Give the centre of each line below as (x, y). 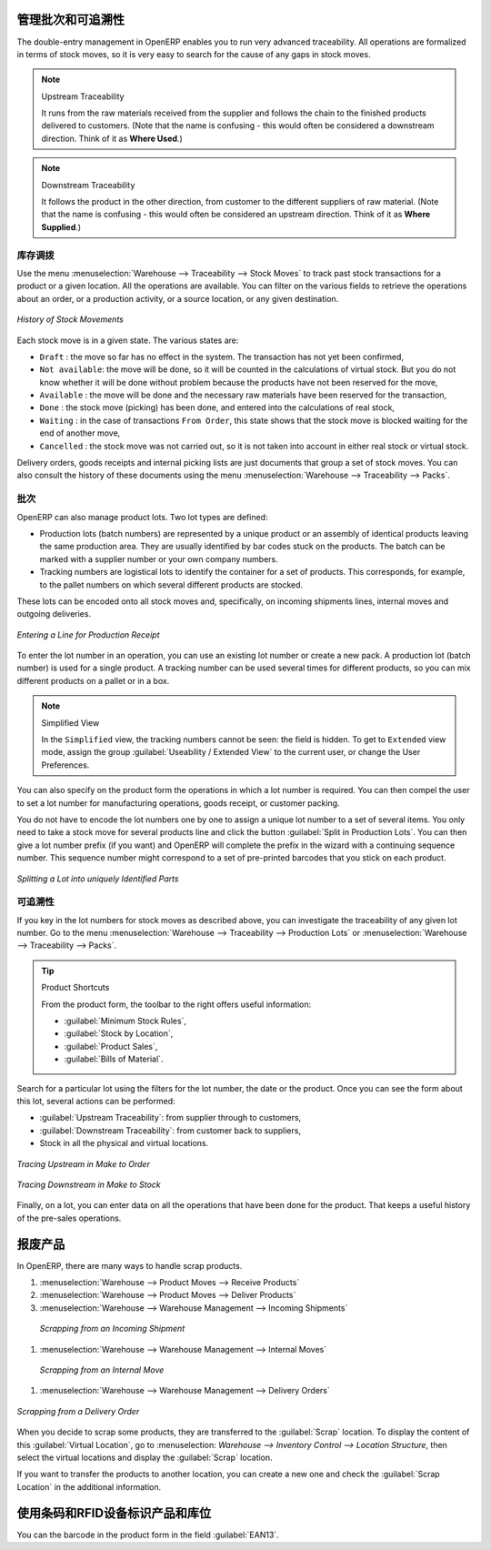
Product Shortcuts (75, 988)
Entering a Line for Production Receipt (88, 634)
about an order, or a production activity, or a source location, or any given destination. (178, 298)
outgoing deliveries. (54, 614)
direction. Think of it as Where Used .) (112, 138)
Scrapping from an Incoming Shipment (112, 1329)
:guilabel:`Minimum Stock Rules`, (125, 1021)
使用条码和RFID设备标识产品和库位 (114, 1513)
